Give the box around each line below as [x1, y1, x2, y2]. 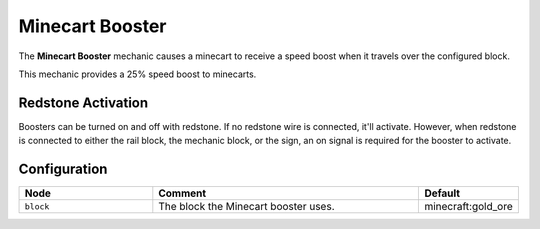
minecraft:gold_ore [424, 200, 514, 214]
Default [424, 186, 460, 200]
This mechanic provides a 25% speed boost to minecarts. [18, 68, 257, 80]
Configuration [18, 161, 108, 178]
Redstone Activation [18, 94, 149, 111]
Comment [158, 186, 207, 200]
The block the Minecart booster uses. [158, 200, 335, 214]
